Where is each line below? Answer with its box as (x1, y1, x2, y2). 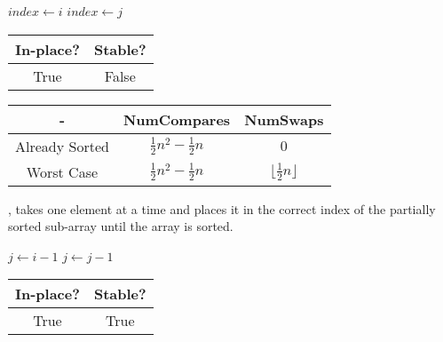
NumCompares (123, 108, 231, 130)
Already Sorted (15, 135, 109, 156)
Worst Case (26, 161, 99, 182)
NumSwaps (244, 108, 324, 130)
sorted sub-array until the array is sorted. (8, 217, 233, 235)
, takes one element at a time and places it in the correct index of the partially (8, 199, 436, 218)
